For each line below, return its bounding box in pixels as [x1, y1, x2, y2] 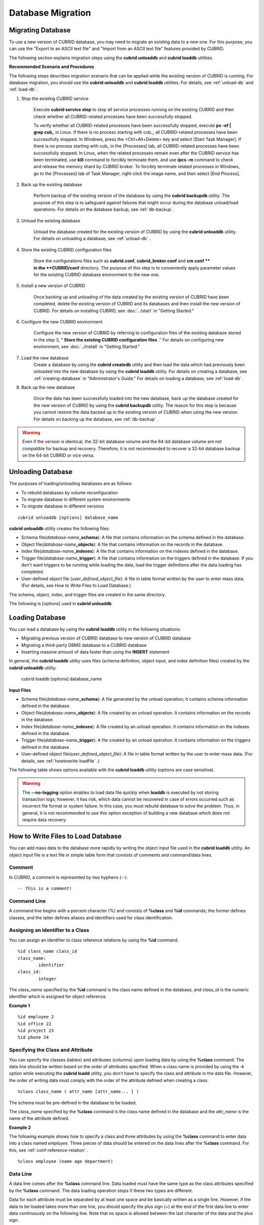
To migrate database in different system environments [21, 496, 131, 502]
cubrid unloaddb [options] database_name [18, 514, 118, 520]
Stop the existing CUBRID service [21, 96, 89, 101]
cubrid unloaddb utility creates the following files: [9, 526, 110, 532]
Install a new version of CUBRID [21, 283, 86, 289]
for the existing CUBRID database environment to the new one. [33, 272, 160, 277]
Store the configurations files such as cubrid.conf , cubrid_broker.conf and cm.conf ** [33, 258, 210, 264]
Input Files [9, 687, 31, 693]
